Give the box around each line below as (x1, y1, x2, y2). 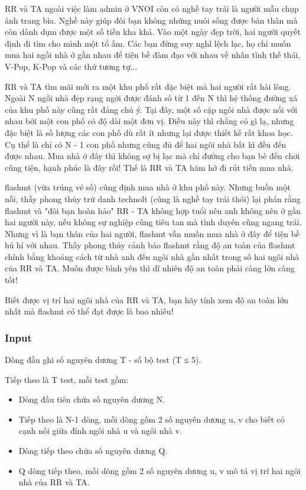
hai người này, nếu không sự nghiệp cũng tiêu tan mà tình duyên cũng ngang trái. (5, 216, 302, 228)
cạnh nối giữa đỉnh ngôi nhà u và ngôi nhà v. (18, 424, 182, 437)
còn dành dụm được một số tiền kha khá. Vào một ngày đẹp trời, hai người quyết (5, 25, 301, 38)
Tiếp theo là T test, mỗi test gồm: (5, 373, 129, 385)
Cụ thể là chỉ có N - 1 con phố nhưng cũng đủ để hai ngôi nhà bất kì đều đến (5, 138, 287, 150)
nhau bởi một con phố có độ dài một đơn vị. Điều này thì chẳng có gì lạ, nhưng (5, 115, 294, 127)
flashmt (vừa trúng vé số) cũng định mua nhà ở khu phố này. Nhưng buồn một (5, 181, 291, 193)
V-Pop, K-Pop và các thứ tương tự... (5, 60, 138, 72)
